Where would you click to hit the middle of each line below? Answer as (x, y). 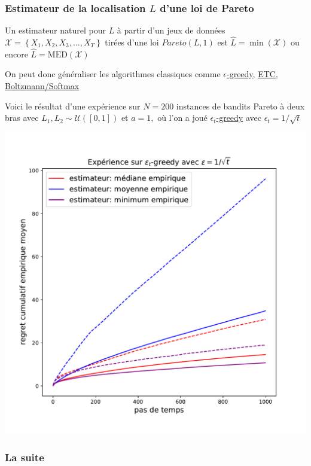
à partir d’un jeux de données (171, 30)
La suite (25, 457)
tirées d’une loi (132, 42)
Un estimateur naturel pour (55, 30)
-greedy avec (239, 118)
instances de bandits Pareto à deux (240, 106)
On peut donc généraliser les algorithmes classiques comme (113, 74)
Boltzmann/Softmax (42, 86)
